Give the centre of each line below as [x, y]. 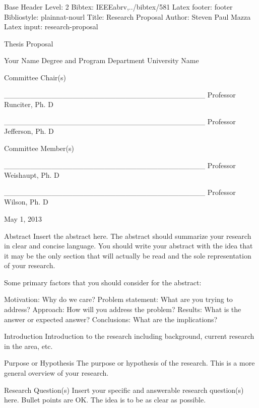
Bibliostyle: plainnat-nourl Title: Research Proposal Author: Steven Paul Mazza [127, 16]
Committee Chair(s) [35, 77]
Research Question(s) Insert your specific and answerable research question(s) [124, 390]
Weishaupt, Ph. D [32, 175]
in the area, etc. [28, 346]
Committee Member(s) [39, 148]
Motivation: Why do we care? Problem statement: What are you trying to [118, 299]
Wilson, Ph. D [26, 202]
